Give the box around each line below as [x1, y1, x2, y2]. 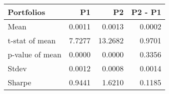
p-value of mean [8, 49, 62, 60]
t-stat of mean [8, 35, 56, 46]
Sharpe [8, 77, 31, 88]
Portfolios [8, 6, 45, 17]
